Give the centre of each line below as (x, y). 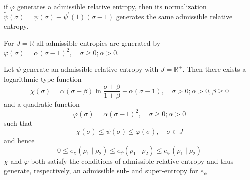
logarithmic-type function (43, 78)
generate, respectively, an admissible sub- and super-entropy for (101, 170)
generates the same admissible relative (174, 16)
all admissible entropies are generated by (99, 43)
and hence (19, 140)
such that (18, 123)
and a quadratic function (42, 104)
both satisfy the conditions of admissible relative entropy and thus (132, 160)
